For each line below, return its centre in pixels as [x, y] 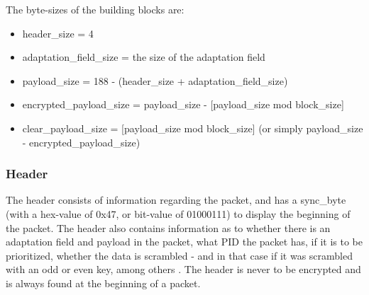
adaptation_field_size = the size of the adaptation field [144, 57]
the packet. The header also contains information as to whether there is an [168, 227]
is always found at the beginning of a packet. [103, 283]
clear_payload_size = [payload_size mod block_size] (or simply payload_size [193, 128]
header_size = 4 [58, 33]
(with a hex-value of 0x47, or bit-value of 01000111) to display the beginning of [178, 213]
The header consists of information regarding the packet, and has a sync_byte [176, 200]
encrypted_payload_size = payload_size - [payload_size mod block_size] [183, 104]
